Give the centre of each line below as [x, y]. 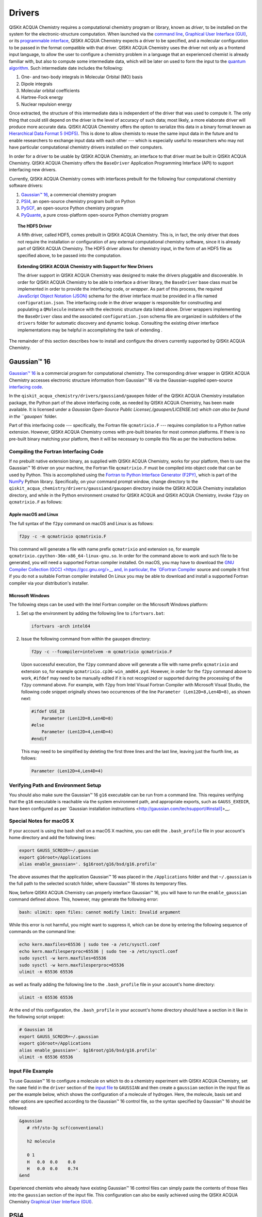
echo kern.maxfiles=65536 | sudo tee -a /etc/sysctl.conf [90, 945]
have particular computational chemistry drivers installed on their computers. [86, 147]
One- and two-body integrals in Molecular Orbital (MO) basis [82, 77]
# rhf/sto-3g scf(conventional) [65, 1128]
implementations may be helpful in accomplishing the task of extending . [90, 330]
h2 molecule [41, 1141]
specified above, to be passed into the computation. [70, 255]
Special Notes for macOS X [41, 821]
